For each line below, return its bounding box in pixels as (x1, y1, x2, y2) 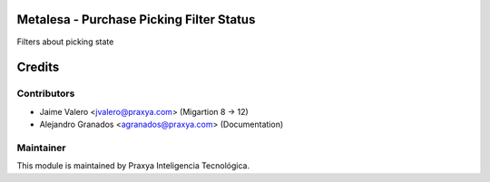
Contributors (16, 87, 75, 100)
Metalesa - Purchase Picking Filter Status (16, 12, 256, 27)
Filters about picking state (16, 36, 114, 47)
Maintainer (16, 141, 66, 154)
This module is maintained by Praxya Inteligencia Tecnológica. (16, 160, 250, 171)
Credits (16, 60, 60, 75)
